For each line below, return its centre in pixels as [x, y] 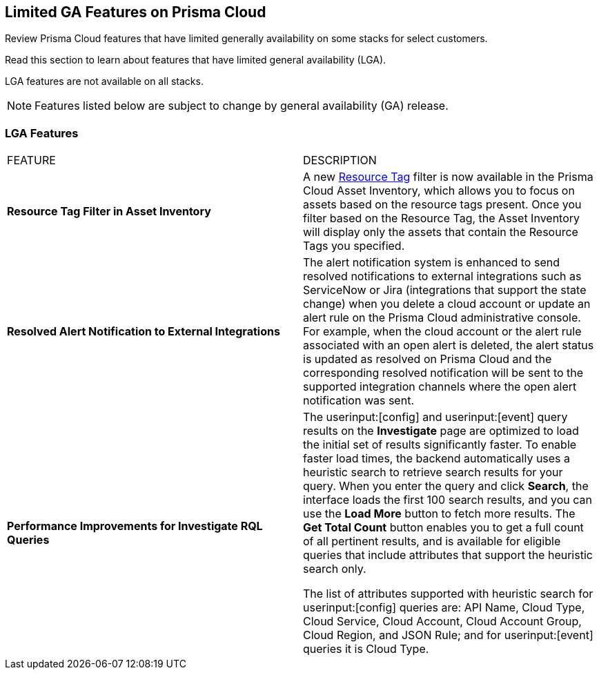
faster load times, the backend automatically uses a [437, 459]
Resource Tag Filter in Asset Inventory [109, 212]
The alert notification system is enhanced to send [431, 263]
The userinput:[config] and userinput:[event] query [435, 417]
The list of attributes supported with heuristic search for [448, 594]
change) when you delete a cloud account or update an [447, 304]
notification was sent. [359, 401]
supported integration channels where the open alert [440, 387]
